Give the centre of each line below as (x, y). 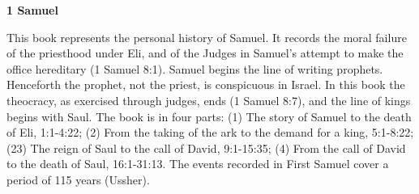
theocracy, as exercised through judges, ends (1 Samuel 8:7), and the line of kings (209, 100)
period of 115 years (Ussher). (78, 179)
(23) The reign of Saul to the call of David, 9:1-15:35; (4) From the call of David (206, 148)
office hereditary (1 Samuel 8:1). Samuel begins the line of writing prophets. (195, 68)
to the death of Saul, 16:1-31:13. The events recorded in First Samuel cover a (198, 164)
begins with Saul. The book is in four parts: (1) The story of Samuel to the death (209, 116)
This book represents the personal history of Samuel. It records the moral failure (207, 37)
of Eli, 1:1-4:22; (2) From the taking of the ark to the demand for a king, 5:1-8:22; (210, 132)
